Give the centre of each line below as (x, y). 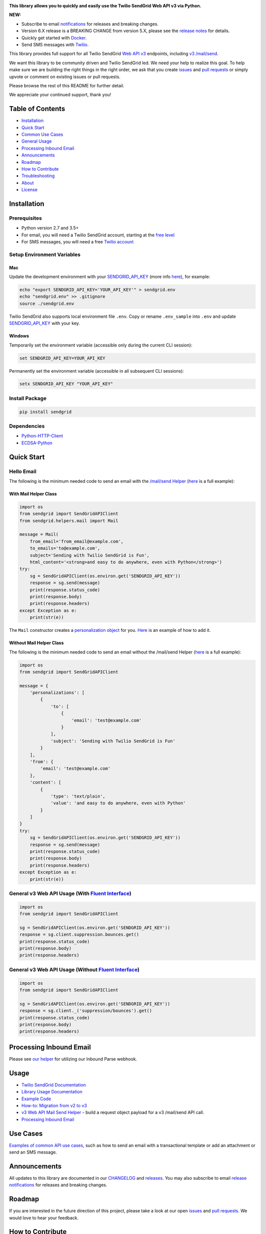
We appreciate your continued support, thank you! (60, 95)
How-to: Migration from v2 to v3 (54, 1105)
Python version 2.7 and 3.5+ (50, 228)
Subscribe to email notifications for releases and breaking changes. (90, 24)
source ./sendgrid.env (47, 303)
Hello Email (23, 471)
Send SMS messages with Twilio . (55, 44)
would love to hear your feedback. (44, 1218)
